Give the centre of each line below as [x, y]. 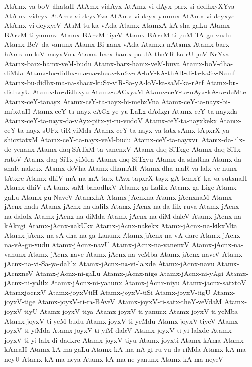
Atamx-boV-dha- [207, 63]
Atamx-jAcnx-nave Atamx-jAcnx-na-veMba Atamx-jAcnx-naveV [124, 254]
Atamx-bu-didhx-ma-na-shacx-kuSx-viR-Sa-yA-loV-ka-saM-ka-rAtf [104, 82]
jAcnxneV [19, 273]
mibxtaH [18, 111]
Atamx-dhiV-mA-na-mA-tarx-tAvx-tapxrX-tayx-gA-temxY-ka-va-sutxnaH [136, 177]
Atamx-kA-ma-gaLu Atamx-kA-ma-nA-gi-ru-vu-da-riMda [115, 349]
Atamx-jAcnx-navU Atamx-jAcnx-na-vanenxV [120, 244]
